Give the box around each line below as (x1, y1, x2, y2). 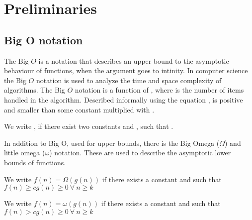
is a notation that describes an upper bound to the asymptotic (38, 55, 229, 66)
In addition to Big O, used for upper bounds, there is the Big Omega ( (4, 137, 220, 148)
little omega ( (4, 147, 45, 158)
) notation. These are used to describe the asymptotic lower (49, 147, 231, 158)
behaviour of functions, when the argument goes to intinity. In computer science (4, 65, 248, 76)
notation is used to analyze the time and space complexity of (36, 75, 222, 85)
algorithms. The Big (4, 85, 65, 95)
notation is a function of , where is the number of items (75, 85, 244, 95)
